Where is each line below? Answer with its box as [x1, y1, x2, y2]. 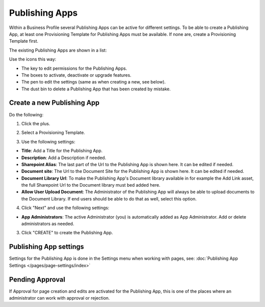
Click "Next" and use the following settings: [21, 205, 109, 211]
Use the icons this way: [9, 56, 56, 62]
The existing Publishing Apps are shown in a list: [9, 47, 107, 53]
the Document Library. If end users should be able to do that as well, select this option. [21, 195, 197, 201]
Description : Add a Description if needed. [21, 155, 106, 161]
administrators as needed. [21, 221, 75, 227]
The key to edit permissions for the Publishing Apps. [21, 65, 127, 71]
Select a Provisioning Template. [21, 130, 85, 136]
